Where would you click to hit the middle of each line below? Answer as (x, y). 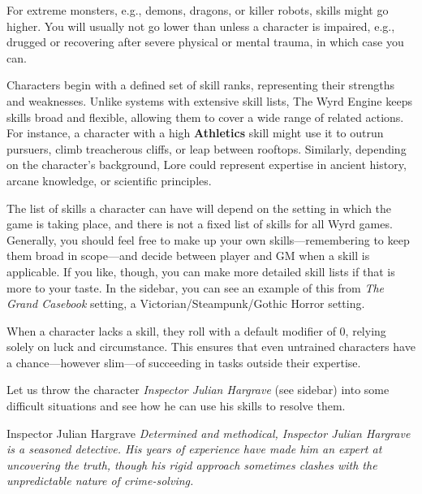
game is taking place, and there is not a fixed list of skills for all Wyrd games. (200, 224)
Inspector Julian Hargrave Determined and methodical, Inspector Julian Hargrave (209, 433)
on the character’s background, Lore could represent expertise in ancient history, (207, 165)
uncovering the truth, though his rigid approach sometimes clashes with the (192, 464)
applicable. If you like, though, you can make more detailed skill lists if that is (201, 271)
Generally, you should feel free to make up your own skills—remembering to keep (208, 239)
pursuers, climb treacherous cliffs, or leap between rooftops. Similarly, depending (207, 148)
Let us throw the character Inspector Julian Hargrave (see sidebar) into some (198, 390)
